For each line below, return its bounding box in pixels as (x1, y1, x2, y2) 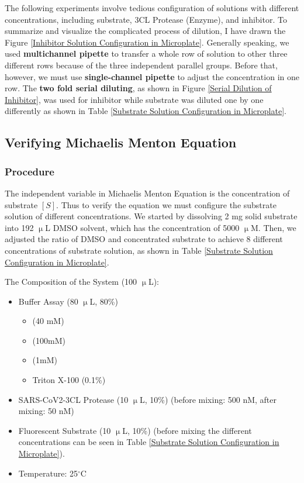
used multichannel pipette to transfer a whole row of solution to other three (5, 47, 288, 60)
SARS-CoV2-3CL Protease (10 (18, 393, 129, 405)
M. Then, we (250, 221, 296, 233)
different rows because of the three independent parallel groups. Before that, (5, 58, 278, 71)
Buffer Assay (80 (18, 295, 78, 307)
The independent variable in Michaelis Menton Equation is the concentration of (5, 187, 290, 199)
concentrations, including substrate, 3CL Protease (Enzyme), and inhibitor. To (5, 13, 287, 25)
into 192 (5, 221, 34, 233)
